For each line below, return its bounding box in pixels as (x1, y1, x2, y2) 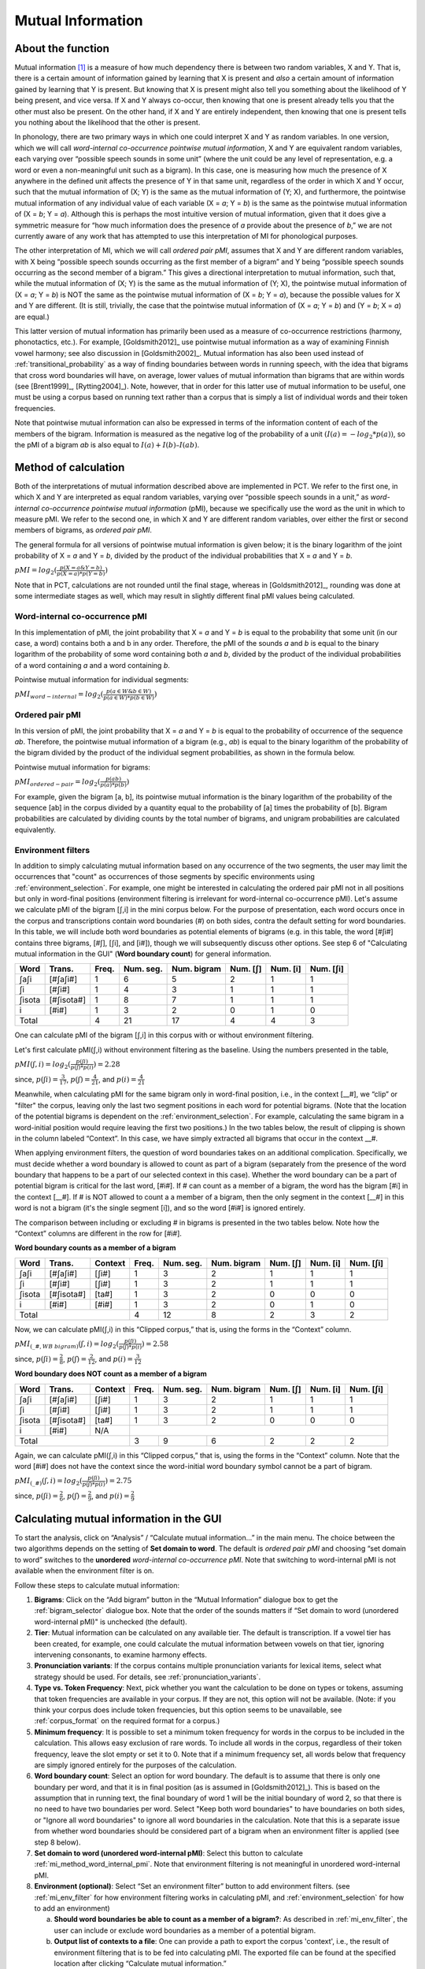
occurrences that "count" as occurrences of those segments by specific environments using (14, 872, 315, 881)
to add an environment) (34, 1903, 110, 1913)
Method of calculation (14, 461, 125, 474)
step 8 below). (34, 1837, 81, 1847)
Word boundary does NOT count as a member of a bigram (14, 1369, 208, 1378)
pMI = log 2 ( (14, 565, 57, 577)
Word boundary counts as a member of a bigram (14, 1243, 176, 1252)
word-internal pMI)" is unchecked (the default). (34, 1617, 188, 1626)
